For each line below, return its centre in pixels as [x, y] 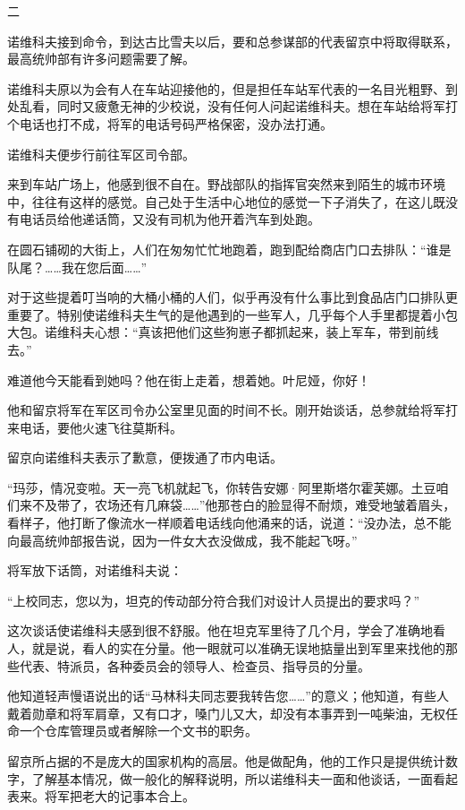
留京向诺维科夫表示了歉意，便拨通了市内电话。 [145, 457]
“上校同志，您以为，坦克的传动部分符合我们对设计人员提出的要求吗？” [214, 600]
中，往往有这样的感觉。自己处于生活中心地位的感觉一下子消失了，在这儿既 [226, 201]
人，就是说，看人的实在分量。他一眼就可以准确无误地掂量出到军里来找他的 [226, 648]
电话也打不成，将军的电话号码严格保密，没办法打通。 [176, 123]
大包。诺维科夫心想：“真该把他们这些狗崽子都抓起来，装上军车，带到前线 [223, 332]
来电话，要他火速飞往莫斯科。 [95, 427]
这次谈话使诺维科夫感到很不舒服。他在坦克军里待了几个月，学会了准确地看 [226, 630]
